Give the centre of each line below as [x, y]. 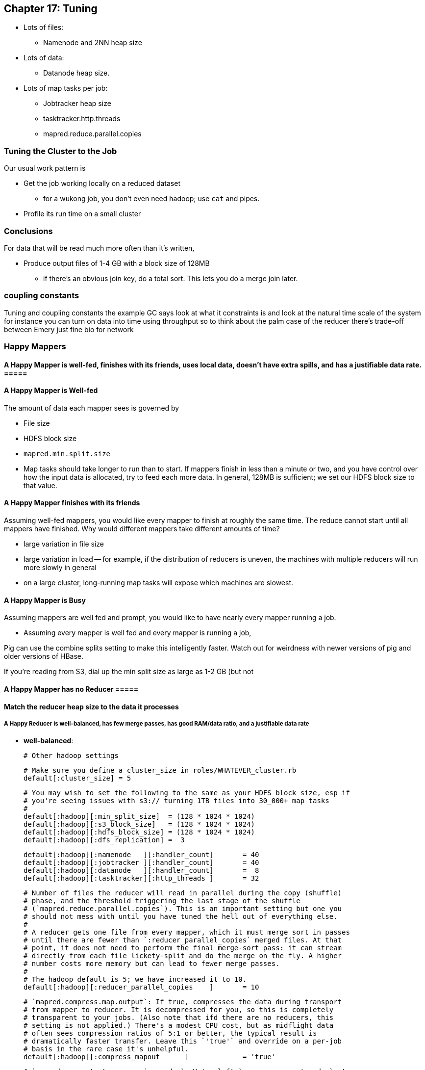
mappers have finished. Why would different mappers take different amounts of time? [142, 529]
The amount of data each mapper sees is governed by [92, 408]
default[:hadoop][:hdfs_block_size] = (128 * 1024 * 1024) [139, 832]
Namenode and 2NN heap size [93, 43]
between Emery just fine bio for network [69, 329]
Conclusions [28, 231]
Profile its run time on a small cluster [82, 214]
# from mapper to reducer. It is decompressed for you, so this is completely [179, 1010]
